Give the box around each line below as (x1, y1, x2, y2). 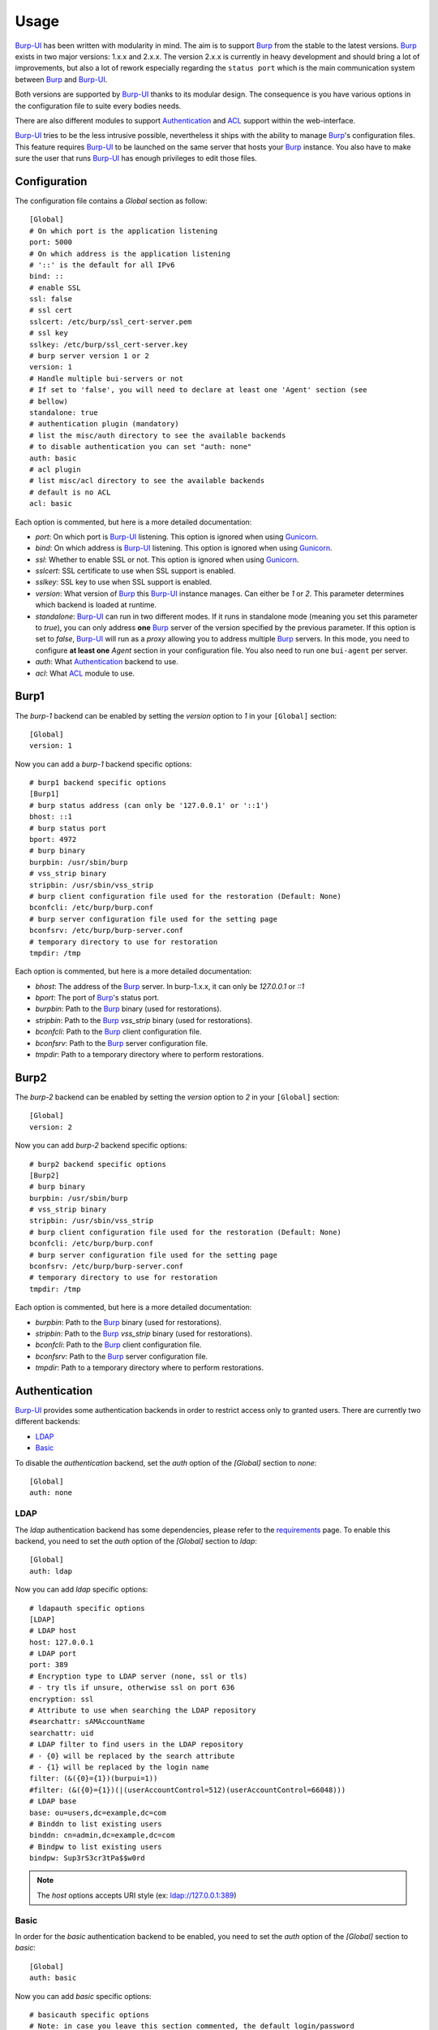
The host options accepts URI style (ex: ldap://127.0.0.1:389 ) (36, 1890, 237, 1900)
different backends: (15, 1417, 80, 1427)
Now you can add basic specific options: (15, 1991, 152, 2001)
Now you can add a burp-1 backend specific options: (15, 759, 192, 769)
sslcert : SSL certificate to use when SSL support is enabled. (35, 566, 236, 576)
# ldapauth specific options (29, 1604, 145, 1613)
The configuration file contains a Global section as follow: (15, 196, 208, 205)
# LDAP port (29, 1649, 77, 1658)
